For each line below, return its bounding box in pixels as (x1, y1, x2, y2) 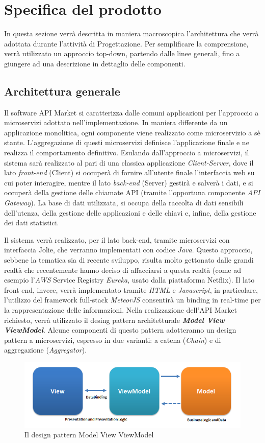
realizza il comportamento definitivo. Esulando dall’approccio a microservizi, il (4, 147, 249, 158)
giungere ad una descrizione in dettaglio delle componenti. (4, 58, 185, 68)
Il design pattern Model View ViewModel (24, 429, 154, 440)
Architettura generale (4, 83, 120, 99)
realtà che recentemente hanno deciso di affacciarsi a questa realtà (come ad (4, 264, 242, 275)
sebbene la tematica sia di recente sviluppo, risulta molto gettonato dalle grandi (4, 254, 254, 265)
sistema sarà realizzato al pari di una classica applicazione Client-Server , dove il (4, 157, 254, 168)
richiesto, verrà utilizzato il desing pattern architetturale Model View (4, 314, 225, 325)
